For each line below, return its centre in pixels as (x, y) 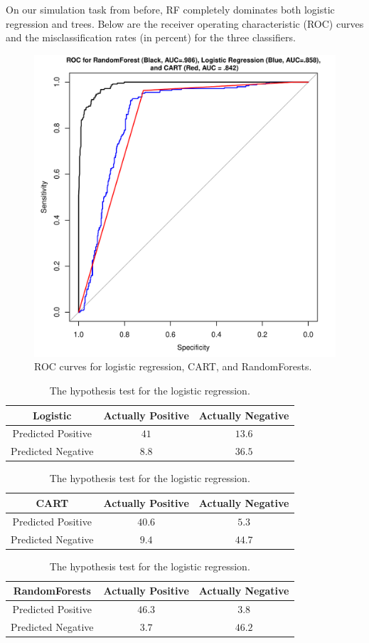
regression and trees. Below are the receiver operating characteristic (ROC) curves (185, 23)
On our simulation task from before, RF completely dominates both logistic (170, 9)
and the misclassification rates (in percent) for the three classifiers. (151, 37)
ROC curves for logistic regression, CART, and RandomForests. (173, 366)
